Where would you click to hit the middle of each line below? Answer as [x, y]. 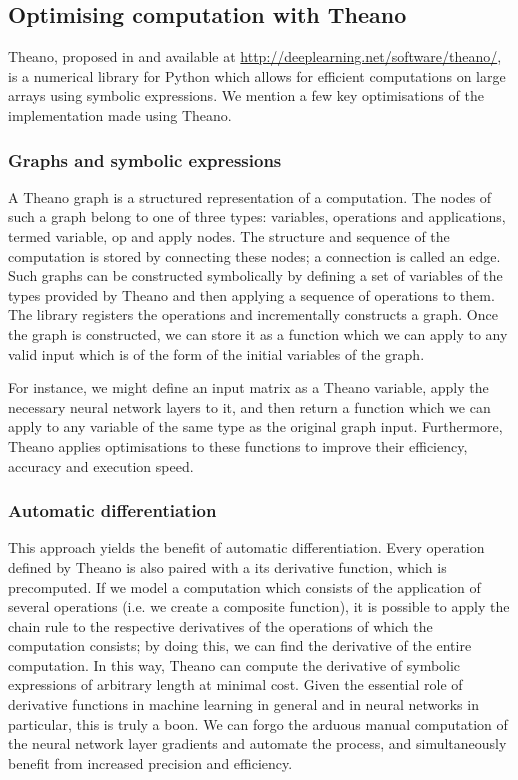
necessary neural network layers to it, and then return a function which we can [249, 406]
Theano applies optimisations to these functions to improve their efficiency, [238, 445]
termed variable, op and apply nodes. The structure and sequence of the [229, 235]
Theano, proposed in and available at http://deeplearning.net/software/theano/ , [255, 56]
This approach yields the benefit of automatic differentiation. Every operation [246, 547]
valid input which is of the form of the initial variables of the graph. [216, 353]
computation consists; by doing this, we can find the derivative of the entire [240, 645]
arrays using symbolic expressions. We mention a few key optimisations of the [246, 95]
